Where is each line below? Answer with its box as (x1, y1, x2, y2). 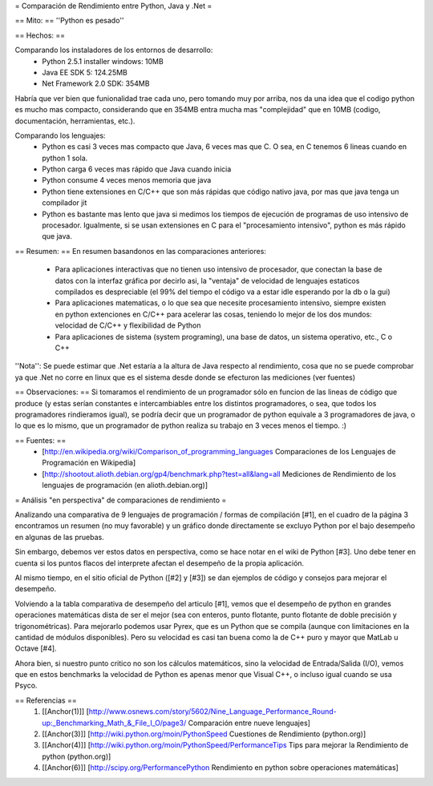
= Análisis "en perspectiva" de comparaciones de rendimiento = (14, 495, 227, 505)
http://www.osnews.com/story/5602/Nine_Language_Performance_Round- (88, 707, 337, 716)
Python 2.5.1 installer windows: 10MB (42, 56, 164, 66)
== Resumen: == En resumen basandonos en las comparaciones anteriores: (14, 246, 266, 256)
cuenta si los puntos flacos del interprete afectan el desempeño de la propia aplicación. (14, 558, 305, 568)
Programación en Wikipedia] (42, 457, 136, 468)
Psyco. (14, 681, 38, 691)
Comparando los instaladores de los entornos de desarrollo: (14, 45, 213, 55)
